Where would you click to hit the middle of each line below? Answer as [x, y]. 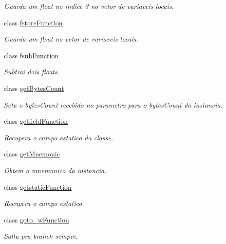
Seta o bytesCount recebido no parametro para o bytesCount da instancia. [113, 104]
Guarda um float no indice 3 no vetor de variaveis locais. [89, 6]
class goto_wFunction [37, 219]
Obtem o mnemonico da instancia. [55, 170]
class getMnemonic [32, 154]
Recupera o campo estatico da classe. [59, 137]
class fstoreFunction [33, 22]
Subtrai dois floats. [32, 72]
